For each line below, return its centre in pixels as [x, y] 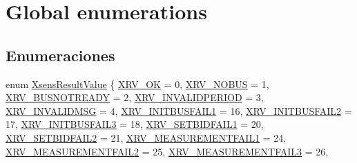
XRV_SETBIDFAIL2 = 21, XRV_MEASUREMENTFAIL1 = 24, [146, 137]
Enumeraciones [60, 55]
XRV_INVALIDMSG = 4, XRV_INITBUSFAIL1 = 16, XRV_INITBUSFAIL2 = [179, 110]
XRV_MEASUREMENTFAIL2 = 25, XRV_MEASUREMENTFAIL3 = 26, [167, 151]
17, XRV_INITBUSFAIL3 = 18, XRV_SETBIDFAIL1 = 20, [135, 124]
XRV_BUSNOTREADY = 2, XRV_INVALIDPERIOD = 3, [135, 97]
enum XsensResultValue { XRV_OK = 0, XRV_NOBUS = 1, [137, 84]
